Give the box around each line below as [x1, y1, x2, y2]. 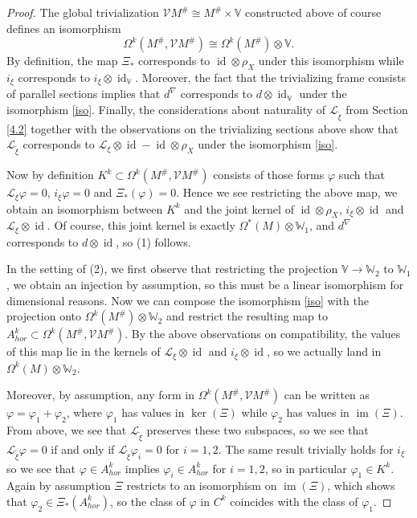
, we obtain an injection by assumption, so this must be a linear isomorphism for [6, 276, 404, 293]
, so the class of [109, 492, 186, 509]
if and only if [51, 440, 115, 457]
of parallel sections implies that [6, 85, 161, 102]
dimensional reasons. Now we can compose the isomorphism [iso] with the [6, 292, 369, 308]
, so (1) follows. [116, 233, 191, 250]
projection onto [6, 308, 82, 324]
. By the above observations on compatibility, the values [125, 325, 401, 342]
